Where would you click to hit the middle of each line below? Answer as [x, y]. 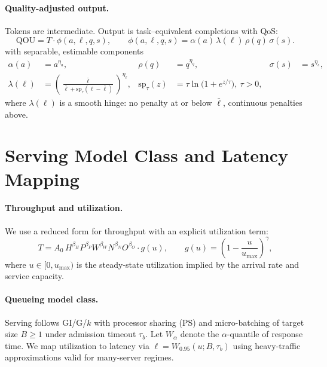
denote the [200, 334]
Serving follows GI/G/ [46, 322]
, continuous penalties [262, 102]
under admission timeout [91, 334]
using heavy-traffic [267, 345]
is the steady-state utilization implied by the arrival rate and [188, 264]
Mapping [42, 178]
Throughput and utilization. [64, 208]
